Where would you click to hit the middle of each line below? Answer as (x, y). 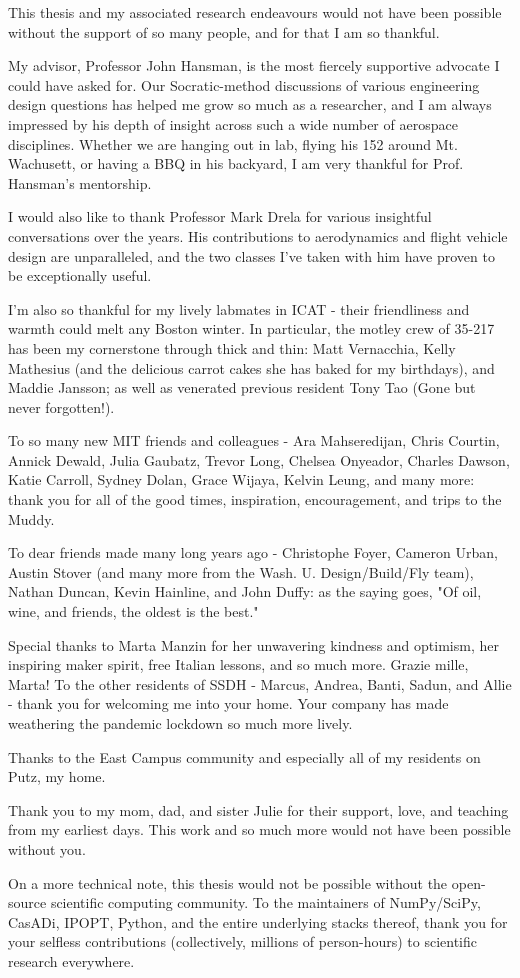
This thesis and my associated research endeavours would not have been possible (255, 12)
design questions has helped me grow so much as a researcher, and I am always (250, 104)
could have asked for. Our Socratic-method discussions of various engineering (244, 84)
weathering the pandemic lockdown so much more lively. (180, 723)
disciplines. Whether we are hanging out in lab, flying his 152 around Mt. (233, 143)
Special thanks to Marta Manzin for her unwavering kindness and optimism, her (253, 644)
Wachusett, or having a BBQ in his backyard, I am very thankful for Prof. (236, 163)
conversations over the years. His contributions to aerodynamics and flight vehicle (258, 235)
